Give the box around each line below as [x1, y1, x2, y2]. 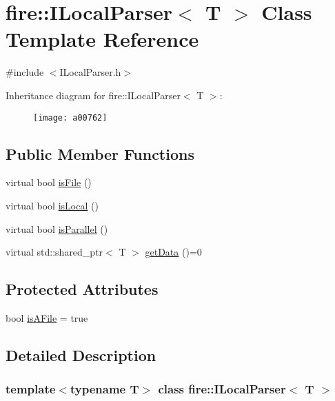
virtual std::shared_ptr [6, 245, 103, 259]
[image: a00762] [33, 112, 108, 123]
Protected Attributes [6, 278, 159, 300]
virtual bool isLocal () [6, 198, 99, 212]
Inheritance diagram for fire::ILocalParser [6, 88, 181, 102]
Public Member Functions [6, 143, 194, 164]
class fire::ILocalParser [158, 380, 286, 398]
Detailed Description [6, 344, 156, 365]
